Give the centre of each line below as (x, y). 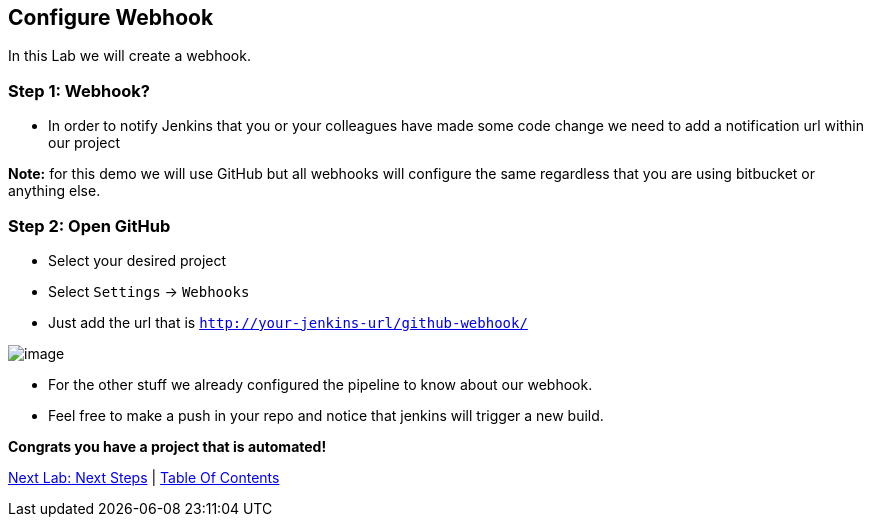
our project (84, 143)
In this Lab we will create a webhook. (129, 56)
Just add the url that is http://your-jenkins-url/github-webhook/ (288, 322)
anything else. (54, 191)
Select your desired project (137, 260)
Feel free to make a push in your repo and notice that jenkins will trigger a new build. (326, 415)
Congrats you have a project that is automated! (167, 446)
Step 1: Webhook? (79, 90)
